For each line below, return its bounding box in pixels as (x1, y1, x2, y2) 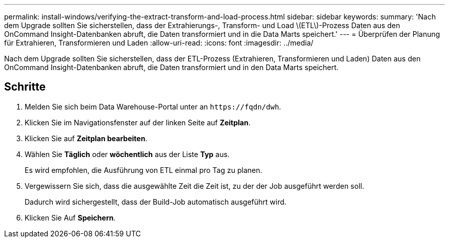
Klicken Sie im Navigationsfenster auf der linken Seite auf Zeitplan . (25, 118, 251, 127)
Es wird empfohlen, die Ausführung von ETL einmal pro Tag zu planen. (25, 165, 262, 174)
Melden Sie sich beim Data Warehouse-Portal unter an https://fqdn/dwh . (25, 102, 281, 111)
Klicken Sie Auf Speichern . (25, 213, 116, 222)
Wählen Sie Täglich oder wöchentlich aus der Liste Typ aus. (25, 149, 230, 159)
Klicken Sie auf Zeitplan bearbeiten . (25, 134, 148, 143)
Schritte (4, 80, 46, 94)
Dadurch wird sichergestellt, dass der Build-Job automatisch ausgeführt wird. (25, 197, 287, 206)
